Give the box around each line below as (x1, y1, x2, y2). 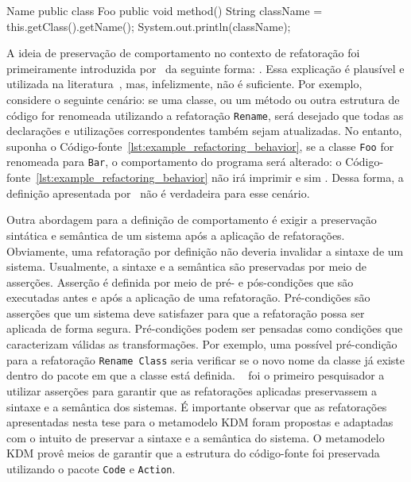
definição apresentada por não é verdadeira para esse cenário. (6, 184, 310, 201)
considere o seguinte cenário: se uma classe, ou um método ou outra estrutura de (6, 91, 400, 107)
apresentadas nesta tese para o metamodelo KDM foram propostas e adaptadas (6, 414, 394, 430)
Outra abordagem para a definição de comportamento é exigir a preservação (6, 211, 377, 228)
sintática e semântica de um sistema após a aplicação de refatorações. (6, 226, 345, 243)
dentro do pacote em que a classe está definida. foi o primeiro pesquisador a (6, 367, 385, 384)
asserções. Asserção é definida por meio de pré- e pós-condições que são (6, 273, 354, 290)
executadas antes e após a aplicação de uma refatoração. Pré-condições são (6, 289, 370, 306)
